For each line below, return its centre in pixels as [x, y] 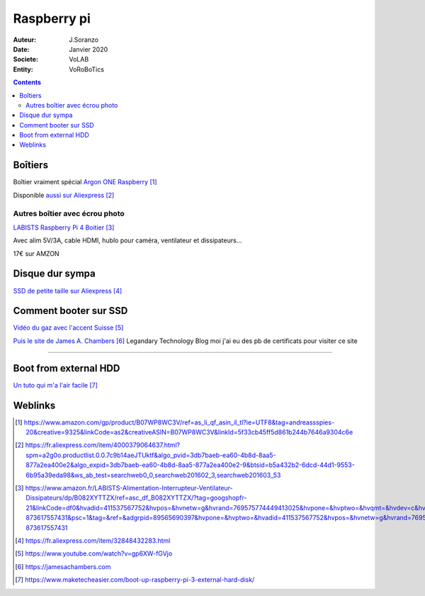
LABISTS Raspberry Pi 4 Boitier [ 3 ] [64, 227]
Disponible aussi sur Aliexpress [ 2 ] [64, 195]
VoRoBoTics [86, 69]
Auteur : [25, 40]
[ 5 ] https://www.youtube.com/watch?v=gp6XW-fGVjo [94, 553]
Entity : [23, 69]
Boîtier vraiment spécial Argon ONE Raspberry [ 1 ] [85, 182]
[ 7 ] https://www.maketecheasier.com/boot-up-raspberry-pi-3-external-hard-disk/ [135, 580]
